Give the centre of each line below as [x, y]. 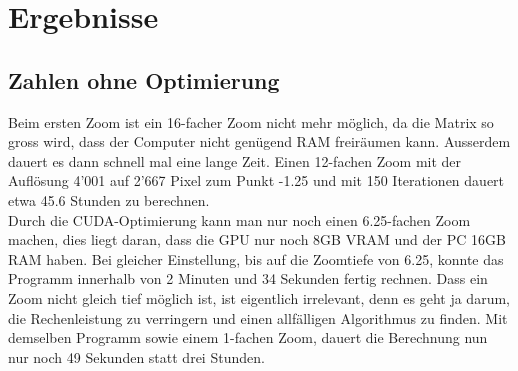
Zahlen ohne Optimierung [144, 79]
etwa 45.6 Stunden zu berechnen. [109, 199]
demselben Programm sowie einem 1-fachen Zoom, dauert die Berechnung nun [248, 337]
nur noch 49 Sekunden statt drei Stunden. [136, 356]
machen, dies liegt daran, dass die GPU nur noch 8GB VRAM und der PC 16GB [257, 239]
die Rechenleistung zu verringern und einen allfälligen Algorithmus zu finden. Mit [258, 317]
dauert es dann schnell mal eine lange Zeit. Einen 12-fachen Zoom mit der [235, 160]
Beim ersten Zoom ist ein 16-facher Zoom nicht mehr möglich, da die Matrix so [251, 121]
